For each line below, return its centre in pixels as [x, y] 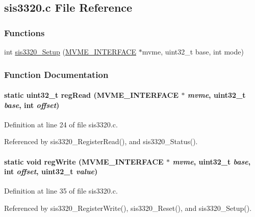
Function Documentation [56, 74]
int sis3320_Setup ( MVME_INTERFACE [70, 51]
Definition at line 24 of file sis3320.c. [61, 124]
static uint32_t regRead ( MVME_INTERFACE [91, 95]
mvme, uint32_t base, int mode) [193, 51]
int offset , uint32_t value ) [51, 171]
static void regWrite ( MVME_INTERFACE [84, 161]
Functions [24, 32]
